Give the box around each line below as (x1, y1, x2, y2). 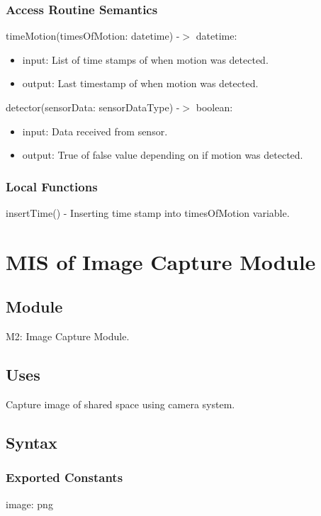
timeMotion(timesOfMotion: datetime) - (6, 28, 180, 43)
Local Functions (6, 177, 98, 195)
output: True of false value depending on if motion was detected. (22, 147, 303, 162)
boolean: (196, 100, 233, 114)
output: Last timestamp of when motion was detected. (22, 76, 259, 91)
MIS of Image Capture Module (6, 247, 316, 276)
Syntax (6, 431, 57, 453)
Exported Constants (6, 469, 123, 486)
